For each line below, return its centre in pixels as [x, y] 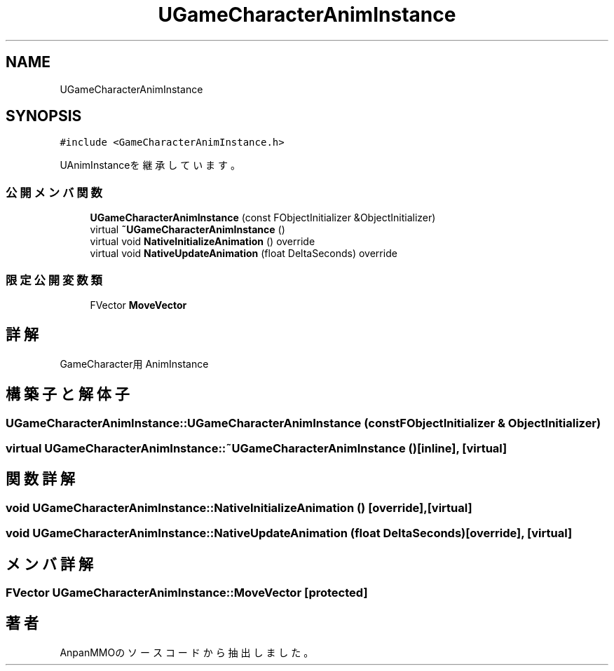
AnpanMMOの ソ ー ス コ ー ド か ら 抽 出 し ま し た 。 [187, 652]
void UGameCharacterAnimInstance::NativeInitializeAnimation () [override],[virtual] [239, 507]
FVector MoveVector [138, 305]
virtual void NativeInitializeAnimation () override [203, 242]
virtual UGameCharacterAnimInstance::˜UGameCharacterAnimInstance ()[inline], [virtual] [257, 448]
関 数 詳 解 [40, 479]
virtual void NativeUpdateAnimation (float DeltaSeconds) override [244, 254]
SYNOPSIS [44, 116]
